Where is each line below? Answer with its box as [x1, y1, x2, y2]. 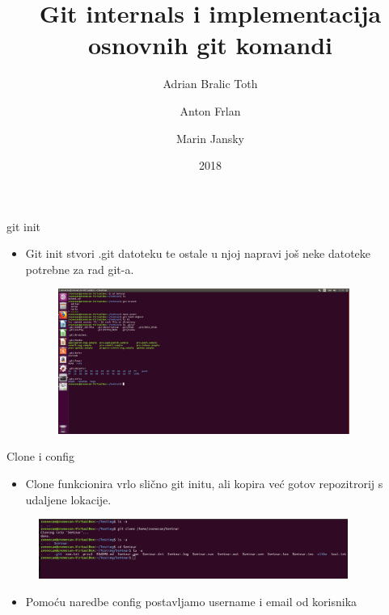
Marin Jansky [176, 129, 244, 146]
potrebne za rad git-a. [25, 260, 134, 277]
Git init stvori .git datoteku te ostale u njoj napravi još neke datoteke [25, 245, 371, 262]
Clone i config [6, 448, 74, 465]
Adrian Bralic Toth [163, 75, 258, 92]
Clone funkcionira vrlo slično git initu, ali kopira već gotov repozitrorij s [25, 475, 383, 492]
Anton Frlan [180, 102, 241, 119]
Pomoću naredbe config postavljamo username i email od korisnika [25, 592, 357, 609]
